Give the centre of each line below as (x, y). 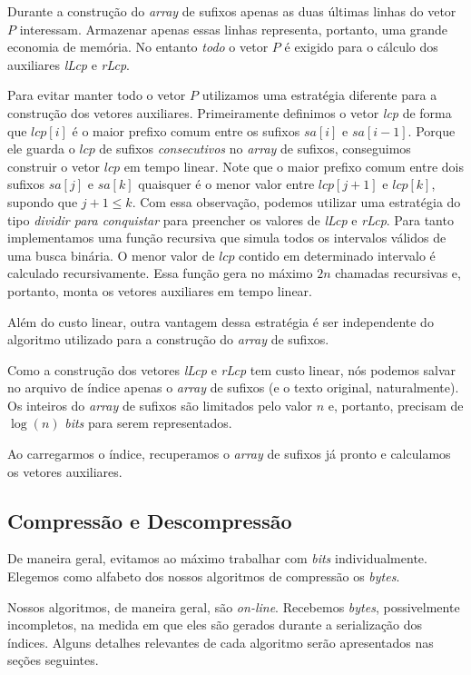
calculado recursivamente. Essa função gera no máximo (160, 273)
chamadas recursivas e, (398, 273)
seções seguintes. (53, 660)
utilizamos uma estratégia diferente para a (319, 95)
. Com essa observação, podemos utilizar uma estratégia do (296, 201)
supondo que (43, 201)
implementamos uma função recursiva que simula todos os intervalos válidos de (227, 238)
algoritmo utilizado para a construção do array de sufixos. (168, 339)
